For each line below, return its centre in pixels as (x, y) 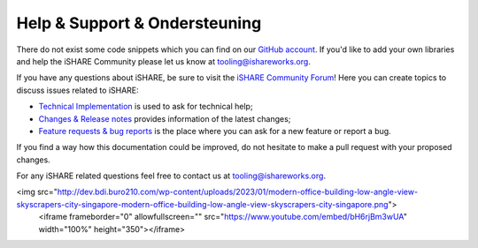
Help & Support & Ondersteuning (139, 23)
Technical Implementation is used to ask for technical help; (146, 107)
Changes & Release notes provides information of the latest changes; (165, 118)
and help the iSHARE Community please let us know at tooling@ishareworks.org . (164, 61)
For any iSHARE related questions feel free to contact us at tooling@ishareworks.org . (171, 176)
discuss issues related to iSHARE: (77, 90)
